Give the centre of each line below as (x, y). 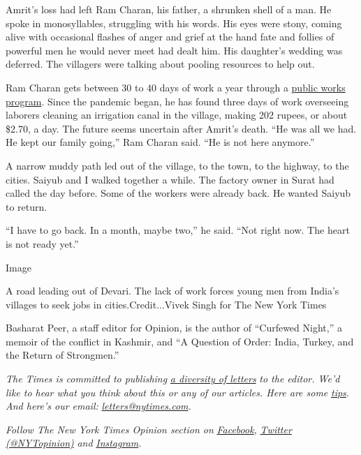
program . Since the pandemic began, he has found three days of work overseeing (177, 101)
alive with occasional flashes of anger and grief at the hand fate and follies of (170, 37)
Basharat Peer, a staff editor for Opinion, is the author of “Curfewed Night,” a (174, 328)
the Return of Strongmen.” (62, 355)
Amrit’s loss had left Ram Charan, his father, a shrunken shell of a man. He (169, 9)
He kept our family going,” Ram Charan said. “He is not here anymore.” (160, 142)
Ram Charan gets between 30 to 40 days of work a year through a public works (176, 87)
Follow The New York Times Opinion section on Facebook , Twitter (149, 429)
